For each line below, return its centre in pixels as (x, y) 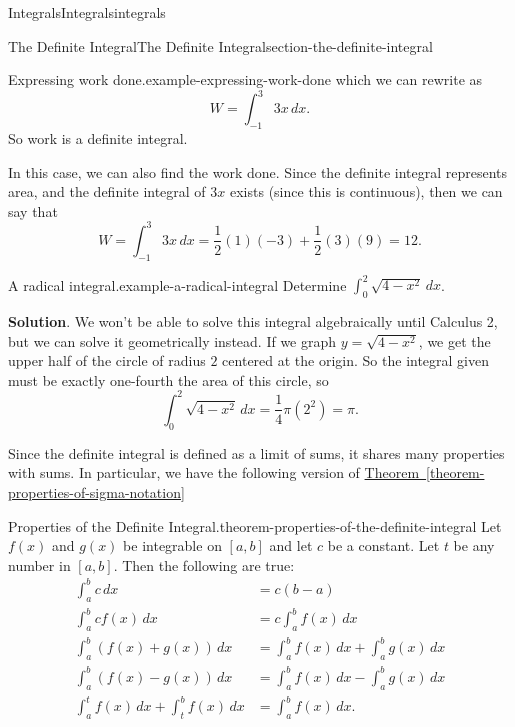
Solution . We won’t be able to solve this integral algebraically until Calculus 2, (253, 321)
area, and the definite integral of (107, 191)
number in (39, 564)
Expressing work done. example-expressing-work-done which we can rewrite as (245, 79)
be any (474, 545)
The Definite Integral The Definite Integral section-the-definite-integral (220, 45)
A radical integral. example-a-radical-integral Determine (177, 284)
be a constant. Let (383, 545)
